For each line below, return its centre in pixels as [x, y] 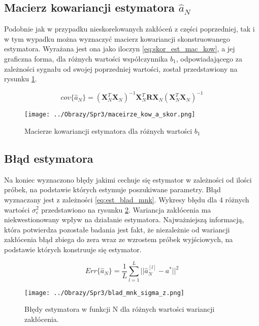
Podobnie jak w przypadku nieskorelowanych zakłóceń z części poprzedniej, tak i [129, 29]
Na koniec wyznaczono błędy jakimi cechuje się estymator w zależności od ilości [128, 179]
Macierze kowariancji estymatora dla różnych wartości [108, 130]
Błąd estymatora [49, 158]
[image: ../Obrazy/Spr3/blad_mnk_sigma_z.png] [104, 293]
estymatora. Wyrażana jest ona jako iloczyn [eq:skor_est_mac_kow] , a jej [120, 49]
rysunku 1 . [21, 79]
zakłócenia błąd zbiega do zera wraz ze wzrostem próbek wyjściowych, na [119, 239]
